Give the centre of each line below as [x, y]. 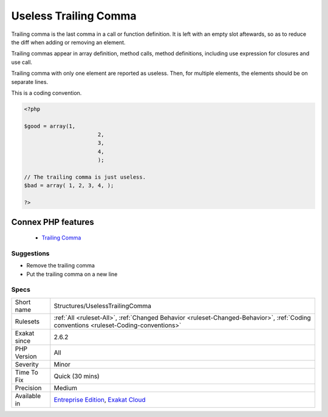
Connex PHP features [53, 222]
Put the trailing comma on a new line [72, 274]
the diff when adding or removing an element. [68, 42]
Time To [27, 372]
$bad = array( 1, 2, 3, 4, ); [69, 186]
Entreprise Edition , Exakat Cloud [100, 399]
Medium [65, 388]
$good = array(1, [50, 126]
